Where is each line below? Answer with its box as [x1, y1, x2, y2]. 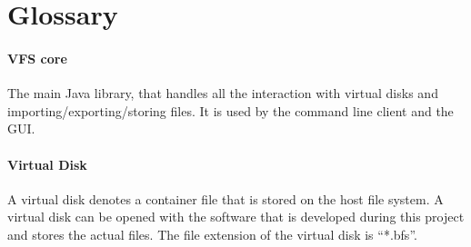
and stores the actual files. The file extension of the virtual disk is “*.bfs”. [7, 224, 417, 243]
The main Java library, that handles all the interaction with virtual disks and [7, 84, 438, 103]
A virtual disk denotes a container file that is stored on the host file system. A [7, 189, 444, 208]
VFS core [7, 48, 67, 67]
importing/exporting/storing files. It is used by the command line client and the [7, 101, 454, 120]
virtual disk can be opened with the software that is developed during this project [7, 207, 465, 226]
